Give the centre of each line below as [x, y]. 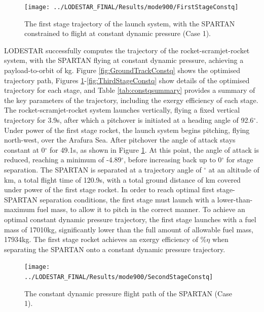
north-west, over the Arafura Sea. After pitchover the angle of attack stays [120, 140]
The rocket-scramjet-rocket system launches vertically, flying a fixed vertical [122, 110]
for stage [240, 160]
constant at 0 [25, 149]
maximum [20, 209]
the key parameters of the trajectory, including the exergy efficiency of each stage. [131, 100]
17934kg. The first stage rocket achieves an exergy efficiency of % [105, 239]
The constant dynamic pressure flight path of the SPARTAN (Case [128, 293]
